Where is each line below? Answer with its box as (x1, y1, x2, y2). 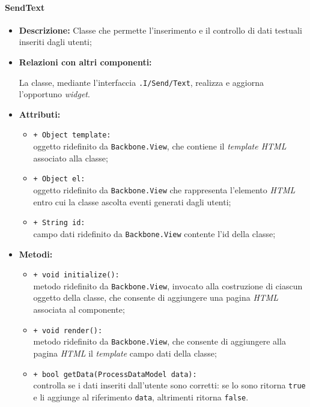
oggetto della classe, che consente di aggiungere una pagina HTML (33, 291, 279, 304)
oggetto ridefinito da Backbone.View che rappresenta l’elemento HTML (33, 183, 296, 196)
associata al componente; (33, 303, 125, 316)
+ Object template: (33, 131, 111, 140)
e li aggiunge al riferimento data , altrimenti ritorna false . (33, 390, 249, 403)
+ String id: (33, 219, 85, 228)
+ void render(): (33, 326, 103, 335)
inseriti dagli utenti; (19, 35, 92, 48)
